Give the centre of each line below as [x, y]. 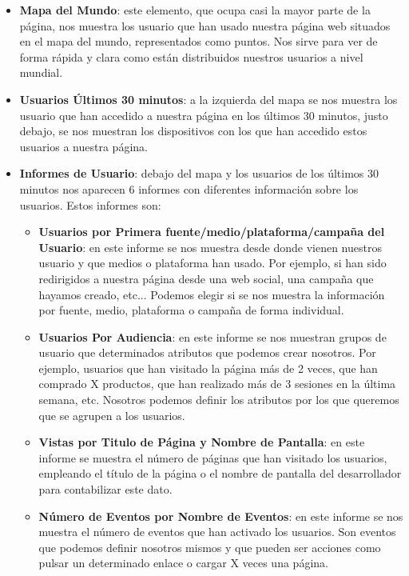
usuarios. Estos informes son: [90, 204]
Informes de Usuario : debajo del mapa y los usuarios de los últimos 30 [199, 173]
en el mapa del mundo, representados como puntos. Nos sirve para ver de [199, 41]
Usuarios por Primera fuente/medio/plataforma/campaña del [212, 232]
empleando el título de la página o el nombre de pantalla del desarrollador [220, 473]
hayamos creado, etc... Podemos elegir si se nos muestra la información [212, 294]
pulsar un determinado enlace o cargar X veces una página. [183, 563]
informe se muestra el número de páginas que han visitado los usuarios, [213, 457]
